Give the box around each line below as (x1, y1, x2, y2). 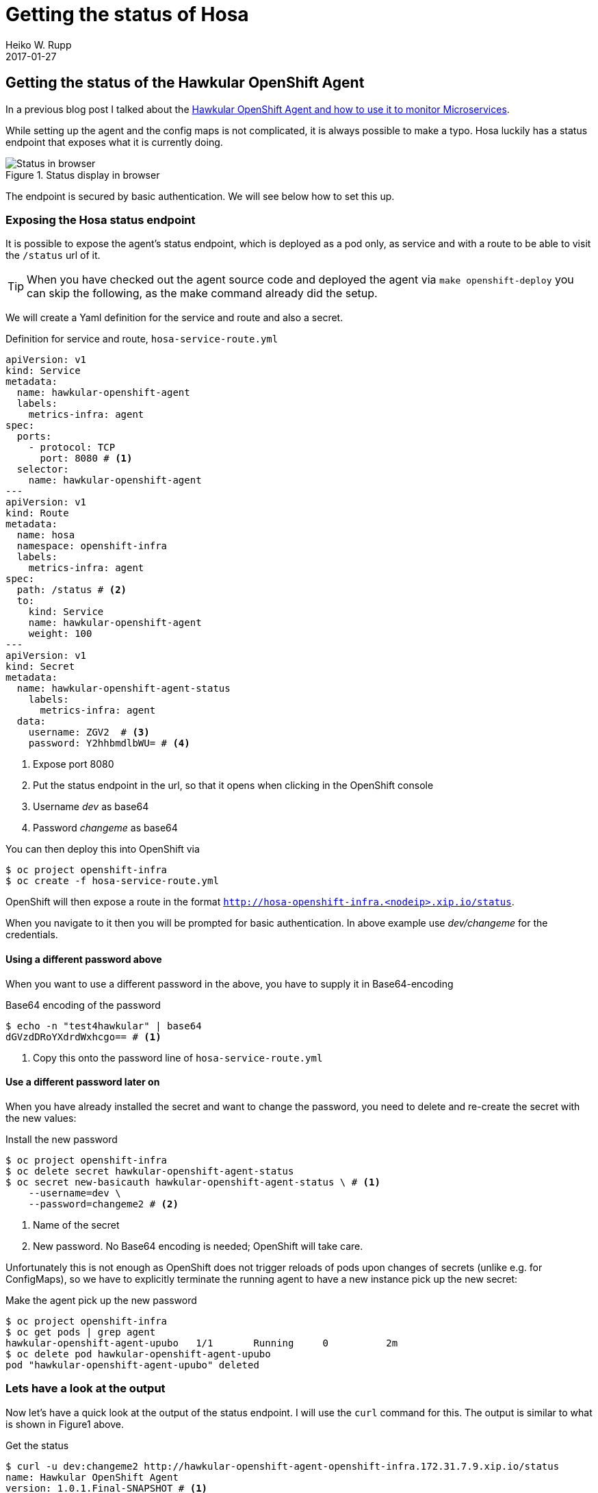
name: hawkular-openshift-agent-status (16, 683, 231, 694)
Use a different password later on (5, 1076, 160, 1088)
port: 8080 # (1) (40, 453, 133, 464)
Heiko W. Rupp (5, 38, 72, 51)
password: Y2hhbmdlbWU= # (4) (28, 738, 190, 749)
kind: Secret (5, 661, 75, 673)
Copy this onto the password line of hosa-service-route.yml (33, 1051, 323, 1064)
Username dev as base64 (33, 801, 149, 813)
